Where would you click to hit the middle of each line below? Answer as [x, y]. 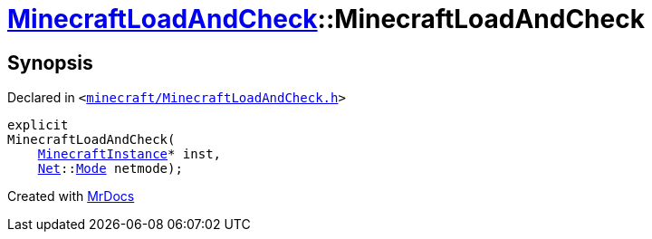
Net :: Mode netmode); [110, 169]
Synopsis [50, 62]
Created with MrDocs [71, 196]
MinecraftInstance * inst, [129, 154]
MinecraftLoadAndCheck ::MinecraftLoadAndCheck [326, 19]
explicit [38, 125]
